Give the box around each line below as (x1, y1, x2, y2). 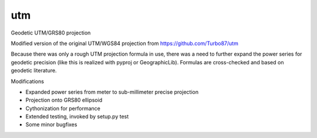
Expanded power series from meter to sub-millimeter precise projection (25, 88, 199, 95)
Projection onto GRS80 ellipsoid (25, 96, 103, 103)
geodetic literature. (11, 67, 57, 74)
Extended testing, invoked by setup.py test (25, 113, 129, 120)
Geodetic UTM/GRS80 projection (11, 29, 91, 36)
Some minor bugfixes (25, 121, 77, 128)
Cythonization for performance (25, 105, 101, 112)
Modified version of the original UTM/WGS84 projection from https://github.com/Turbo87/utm (11, 40, 239, 47)
